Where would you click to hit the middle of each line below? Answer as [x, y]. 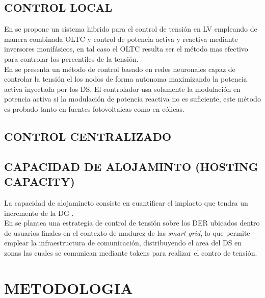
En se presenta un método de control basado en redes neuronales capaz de [120, 69]
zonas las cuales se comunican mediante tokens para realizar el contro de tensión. [131, 252]
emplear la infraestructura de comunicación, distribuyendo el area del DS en [123, 243]
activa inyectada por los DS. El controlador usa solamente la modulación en [122, 89]
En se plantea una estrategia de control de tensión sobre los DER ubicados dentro [132, 223]
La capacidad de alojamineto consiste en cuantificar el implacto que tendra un [126, 202]
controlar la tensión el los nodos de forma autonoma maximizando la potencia [126, 79]
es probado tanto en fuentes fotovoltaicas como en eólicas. [94, 108]
